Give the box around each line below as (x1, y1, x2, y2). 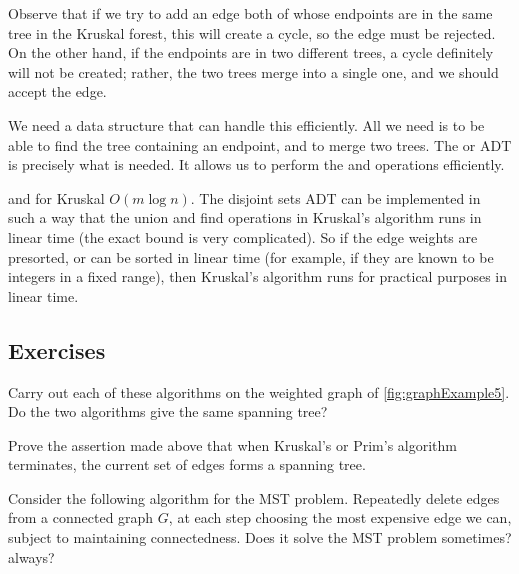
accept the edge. (8, 81, 107, 102)
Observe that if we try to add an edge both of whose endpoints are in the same (8, 3, 493, 23)
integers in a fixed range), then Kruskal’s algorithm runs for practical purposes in (8, 266, 507, 287)
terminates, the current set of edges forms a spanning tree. (8, 454, 366, 475)
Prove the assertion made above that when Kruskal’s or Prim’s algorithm (8, 434, 458, 455)
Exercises (8, 334, 106, 365)
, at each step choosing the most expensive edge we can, (168, 507, 512, 528)
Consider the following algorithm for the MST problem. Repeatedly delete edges (8, 487, 500, 508)
